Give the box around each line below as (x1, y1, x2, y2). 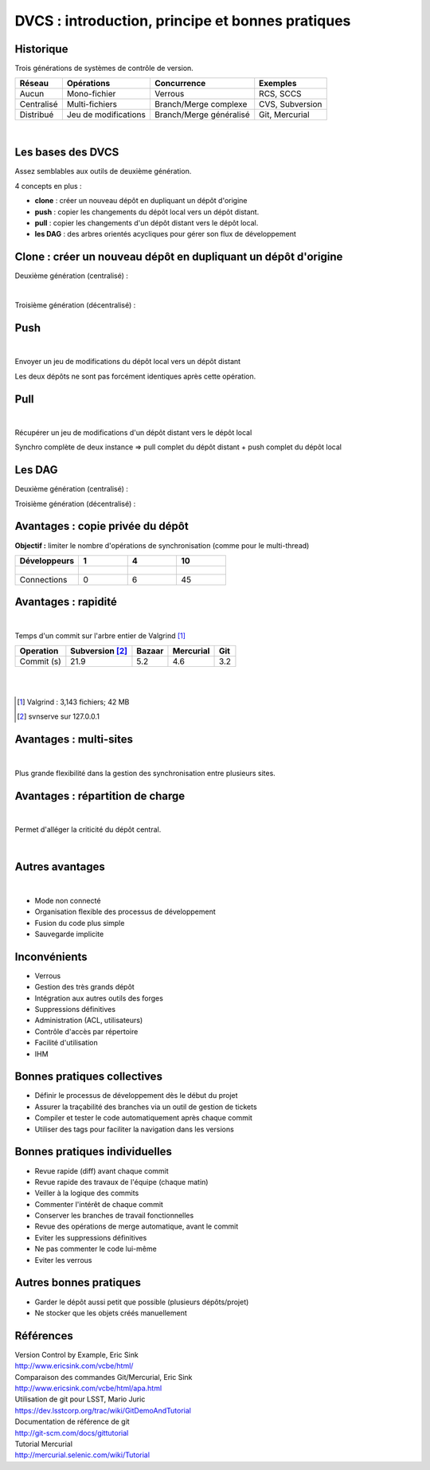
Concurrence (154, 78, 206, 89)
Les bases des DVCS (14, 146, 119, 159)
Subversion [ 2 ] (70, 645, 127, 657)
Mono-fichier (66, 88, 116, 100)
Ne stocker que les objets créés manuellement (34, 1307, 187, 1318)
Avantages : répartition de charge (14, 789, 186, 802)
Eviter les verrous (34, 1255, 92, 1264)
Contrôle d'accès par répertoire (34, 1026, 139, 1036)
